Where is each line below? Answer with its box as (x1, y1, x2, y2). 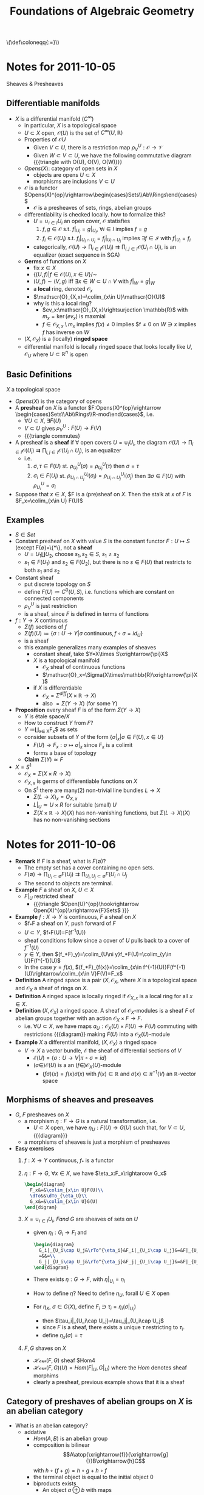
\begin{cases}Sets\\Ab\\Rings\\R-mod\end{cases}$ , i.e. (15, 410, 154, 418)
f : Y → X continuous (15, 616, 68, 624)
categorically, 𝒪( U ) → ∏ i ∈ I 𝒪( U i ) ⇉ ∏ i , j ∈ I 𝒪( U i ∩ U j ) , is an (33, 243, 177, 252)
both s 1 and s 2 (24, 566, 60, 575)
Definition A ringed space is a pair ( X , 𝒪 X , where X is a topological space (15, 977, 197, 985)
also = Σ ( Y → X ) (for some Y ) (42, 699, 118, 707)
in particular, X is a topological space (24, 121, 117, 129)
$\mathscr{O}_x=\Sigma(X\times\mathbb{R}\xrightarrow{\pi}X (42, 671, 198, 679)
